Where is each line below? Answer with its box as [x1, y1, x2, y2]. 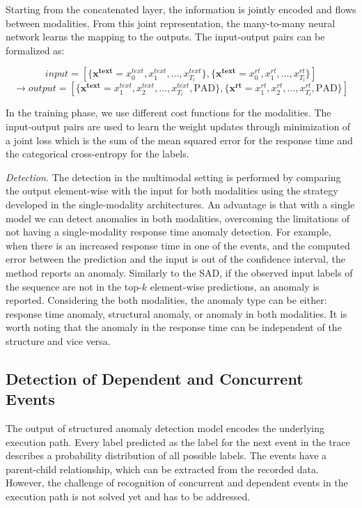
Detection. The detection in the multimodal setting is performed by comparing [6, 169, 341, 184]
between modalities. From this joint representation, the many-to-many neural [6, 15, 336, 30]
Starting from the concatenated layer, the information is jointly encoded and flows [6, 2, 356, 16]
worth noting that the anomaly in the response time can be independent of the [6, 320, 342, 334]
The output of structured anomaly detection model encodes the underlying [6, 421, 325, 436]
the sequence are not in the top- [6, 279, 142, 293]
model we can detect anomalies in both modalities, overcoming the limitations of [6, 210, 350, 225]
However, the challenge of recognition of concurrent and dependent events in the [6, 475, 348, 490]
